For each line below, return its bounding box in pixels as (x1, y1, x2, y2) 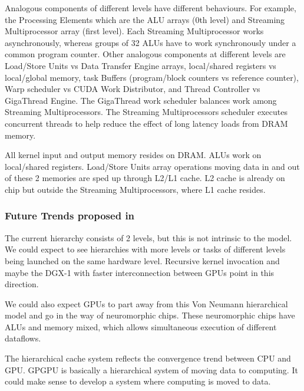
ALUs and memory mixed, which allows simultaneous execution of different (5, 320, 277, 333)
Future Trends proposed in (5, 208, 135, 223)
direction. (5, 278, 39, 290)
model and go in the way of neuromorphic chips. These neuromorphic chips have (5, 309, 295, 321)
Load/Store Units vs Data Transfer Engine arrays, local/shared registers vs (5, 59, 276, 71)
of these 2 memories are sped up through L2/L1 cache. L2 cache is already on (5, 172, 285, 184)
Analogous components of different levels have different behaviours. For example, (5, 2, 296, 14)
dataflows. (5, 332, 41, 344)
